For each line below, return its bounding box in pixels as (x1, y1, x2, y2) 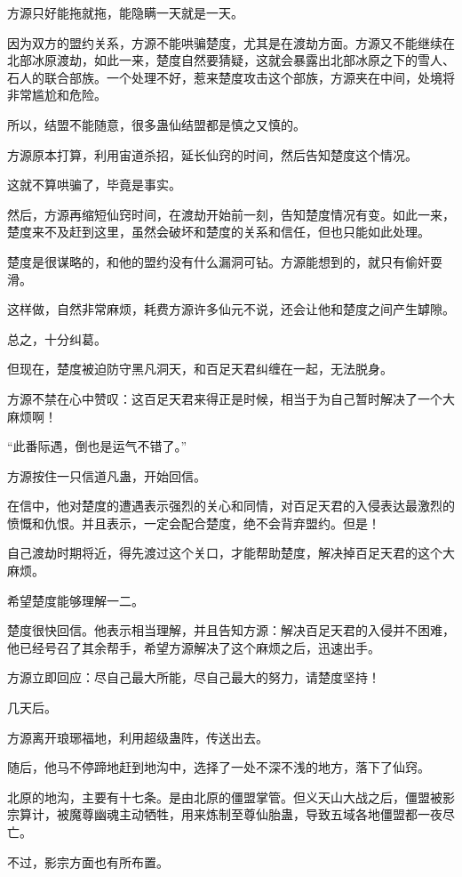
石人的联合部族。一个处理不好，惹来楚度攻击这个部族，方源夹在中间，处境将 (7, 68, 455, 86)
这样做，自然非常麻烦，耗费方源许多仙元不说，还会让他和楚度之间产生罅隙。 (7, 300, 455, 318)
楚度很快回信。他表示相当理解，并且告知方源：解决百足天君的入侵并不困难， (7, 621, 455, 640)
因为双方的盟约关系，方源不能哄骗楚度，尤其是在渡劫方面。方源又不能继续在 (7, 33, 455, 52)
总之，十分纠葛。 (7, 329, 107, 348)
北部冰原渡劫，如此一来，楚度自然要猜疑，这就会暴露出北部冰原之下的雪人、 (7, 51, 455, 69)
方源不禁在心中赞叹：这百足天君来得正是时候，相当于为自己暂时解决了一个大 (7, 389, 455, 407)
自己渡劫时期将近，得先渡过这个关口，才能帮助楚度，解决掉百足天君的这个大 (7, 543, 455, 562)
